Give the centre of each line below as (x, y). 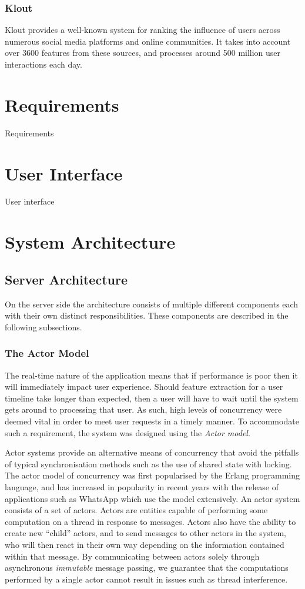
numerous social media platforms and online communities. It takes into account (148, 41)
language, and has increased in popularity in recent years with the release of (142, 486)
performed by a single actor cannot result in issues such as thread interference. (146, 579)
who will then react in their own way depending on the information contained (145, 544)
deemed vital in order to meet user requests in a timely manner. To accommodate (152, 421)
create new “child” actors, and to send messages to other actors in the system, (146, 533)
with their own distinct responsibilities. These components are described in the (147, 315)
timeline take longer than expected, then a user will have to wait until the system (152, 398)
